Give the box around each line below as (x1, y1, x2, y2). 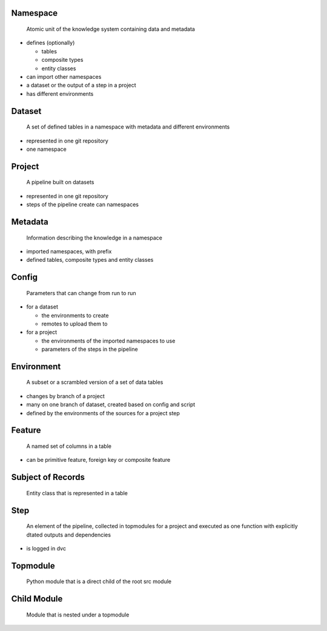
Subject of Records (11, 472, 85, 482)
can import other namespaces (26, 73, 102, 80)
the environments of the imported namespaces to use (41, 337, 176, 344)
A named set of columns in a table (26, 442, 112, 450)
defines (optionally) (26, 39, 75, 47)
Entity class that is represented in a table (26, 489, 128, 496)
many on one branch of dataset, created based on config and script (26, 401, 196, 409)
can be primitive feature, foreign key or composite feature (26, 456, 171, 464)
